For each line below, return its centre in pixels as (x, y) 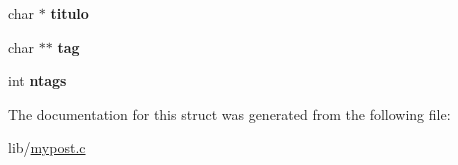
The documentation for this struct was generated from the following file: (229, 113)
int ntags (37, 80)
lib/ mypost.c (47, 147)
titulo (69, 13)
